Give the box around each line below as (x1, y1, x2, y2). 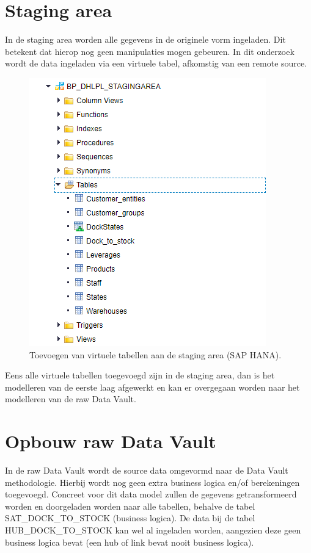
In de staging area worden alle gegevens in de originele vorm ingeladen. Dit (5, 33, 286, 46)
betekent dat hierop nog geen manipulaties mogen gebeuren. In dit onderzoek (5, 45, 295, 57)
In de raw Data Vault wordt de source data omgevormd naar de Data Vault (5, 464, 288, 476)
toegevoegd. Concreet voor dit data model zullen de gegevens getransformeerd (5, 488, 297, 501)
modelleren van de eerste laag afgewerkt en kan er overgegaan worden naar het (5, 380, 300, 393)
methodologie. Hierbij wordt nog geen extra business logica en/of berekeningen (5, 475, 300, 488)
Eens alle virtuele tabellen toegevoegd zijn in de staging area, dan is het (5, 369, 275, 381)
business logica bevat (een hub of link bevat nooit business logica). (5, 535, 254, 548)
